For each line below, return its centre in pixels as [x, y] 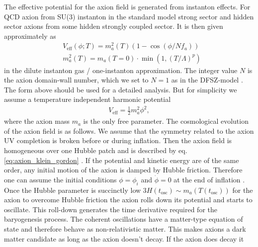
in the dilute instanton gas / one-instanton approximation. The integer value [121, 70]
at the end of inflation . [209, 179]
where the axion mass [37, 121]
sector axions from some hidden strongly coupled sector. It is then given [114, 26]
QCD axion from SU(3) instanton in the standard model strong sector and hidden [129, 16]
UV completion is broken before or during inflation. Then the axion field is [118, 140]
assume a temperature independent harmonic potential [87, 99]
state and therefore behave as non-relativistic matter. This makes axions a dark [125, 228]
